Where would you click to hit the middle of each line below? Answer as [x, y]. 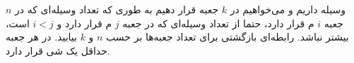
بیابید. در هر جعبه [41, 37]
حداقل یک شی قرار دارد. [58, 50]
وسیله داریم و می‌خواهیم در [288, 9]
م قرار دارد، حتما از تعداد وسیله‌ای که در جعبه [218, 23]
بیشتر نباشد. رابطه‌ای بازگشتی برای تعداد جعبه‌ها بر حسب [228, 37]
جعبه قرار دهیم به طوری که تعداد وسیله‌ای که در [117, 9]
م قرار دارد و [84, 23]
